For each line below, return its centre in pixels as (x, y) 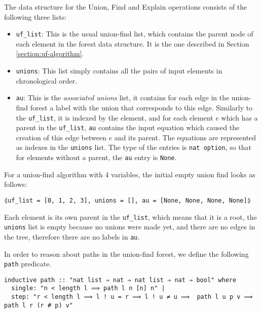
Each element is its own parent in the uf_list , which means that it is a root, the (130, 217)
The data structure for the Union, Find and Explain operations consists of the (126, 7)
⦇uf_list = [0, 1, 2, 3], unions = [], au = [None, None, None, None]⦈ (127, 200)
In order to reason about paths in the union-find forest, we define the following (126, 253)
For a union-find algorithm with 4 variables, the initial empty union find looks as (130, 174)
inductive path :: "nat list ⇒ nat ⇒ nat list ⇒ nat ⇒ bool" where (120, 280)
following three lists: (35, 16)
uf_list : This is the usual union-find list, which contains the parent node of (135, 34)
